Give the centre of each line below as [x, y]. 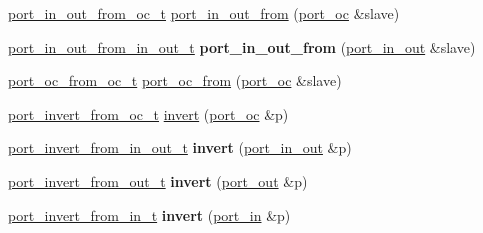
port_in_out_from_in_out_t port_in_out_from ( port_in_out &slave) [242, 46]
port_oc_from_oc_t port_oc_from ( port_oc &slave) [175, 80]
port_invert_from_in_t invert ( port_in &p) [149, 214]
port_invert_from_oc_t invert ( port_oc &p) [148, 113]
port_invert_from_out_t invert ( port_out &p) [158, 180]
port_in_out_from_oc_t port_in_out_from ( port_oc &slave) [204, 13]
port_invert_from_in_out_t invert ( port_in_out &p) [180, 147]
